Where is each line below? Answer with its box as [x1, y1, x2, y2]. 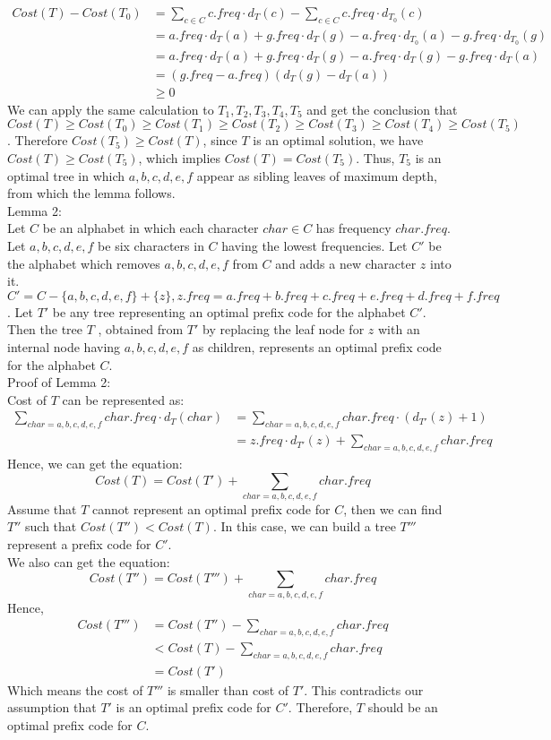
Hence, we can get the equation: [7, 453, 183, 472]
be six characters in [98, 236, 204, 254]
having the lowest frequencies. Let [221, 236, 408, 254]
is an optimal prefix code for [116, 698, 271, 717]
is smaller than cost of [167, 680, 289, 699]
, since [202, 131, 237, 150]
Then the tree [7, 320, 83, 339]
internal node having [7, 337, 121, 356]
